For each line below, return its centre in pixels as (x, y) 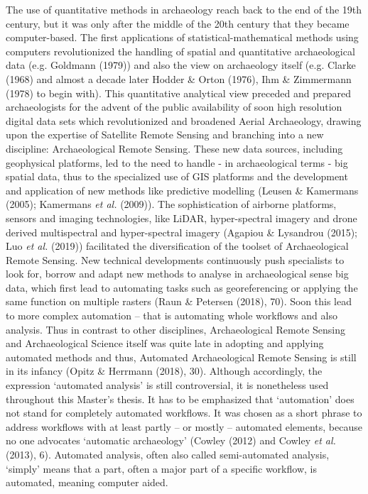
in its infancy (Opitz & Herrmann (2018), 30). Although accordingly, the (164, 371)
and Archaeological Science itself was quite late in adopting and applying (165, 343)
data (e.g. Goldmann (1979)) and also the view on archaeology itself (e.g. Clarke (181, 65)
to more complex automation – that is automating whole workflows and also (172, 315)
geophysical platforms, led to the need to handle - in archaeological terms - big (177, 162)
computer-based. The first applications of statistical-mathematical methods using (182, 37)
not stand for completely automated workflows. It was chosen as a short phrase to (184, 413)
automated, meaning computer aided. (87, 482)
